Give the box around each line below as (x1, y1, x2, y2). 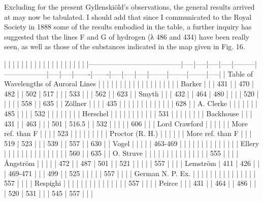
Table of (227, 68, 253, 79)
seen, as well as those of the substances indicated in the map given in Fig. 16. (4, 41, 245, 52)
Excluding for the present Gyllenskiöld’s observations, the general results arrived (4, 2, 255, 12)
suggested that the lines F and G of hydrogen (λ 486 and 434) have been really (4, 31, 249, 42)
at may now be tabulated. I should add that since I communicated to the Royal (4, 11, 252, 22)
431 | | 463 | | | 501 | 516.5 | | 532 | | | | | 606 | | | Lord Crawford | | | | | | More (4, 118, 248, 128)
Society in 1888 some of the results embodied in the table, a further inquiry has (4, 21, 252, 32)
